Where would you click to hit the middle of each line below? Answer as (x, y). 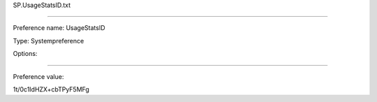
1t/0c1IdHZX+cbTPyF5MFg (51, 89)
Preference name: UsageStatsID (59, 28)
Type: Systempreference (49, 41)
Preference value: (38, 76)
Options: (25, 54)
